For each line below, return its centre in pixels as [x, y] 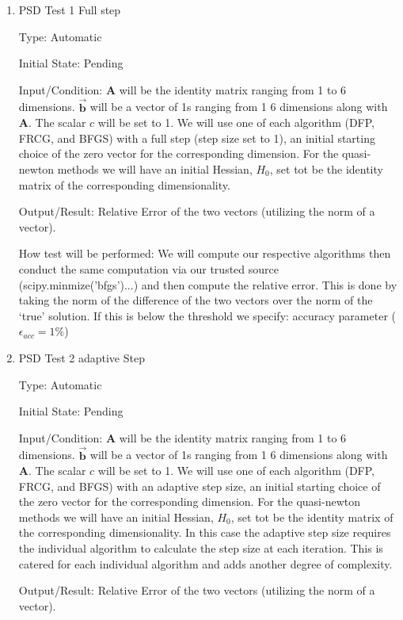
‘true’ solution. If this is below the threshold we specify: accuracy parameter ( [207, 315]
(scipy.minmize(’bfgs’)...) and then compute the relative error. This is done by [208, 284]
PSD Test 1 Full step [70, 10]
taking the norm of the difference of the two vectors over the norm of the [196, 300]
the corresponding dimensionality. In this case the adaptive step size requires [205, 532]
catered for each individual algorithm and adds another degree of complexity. [205, 563]
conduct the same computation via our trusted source [148, 268]
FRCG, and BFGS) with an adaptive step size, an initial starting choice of [200, 486]
